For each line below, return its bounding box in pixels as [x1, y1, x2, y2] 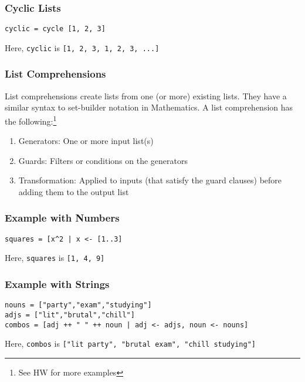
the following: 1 [5, 113, 57, 127]
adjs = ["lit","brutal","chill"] [5, 310, 135, 319]
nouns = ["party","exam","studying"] [5, 301, 152, 310]
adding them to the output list [18, 185, 129, 197]
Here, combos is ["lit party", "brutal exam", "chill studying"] [5, 337, 256, 350]
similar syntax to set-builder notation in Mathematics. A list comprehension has [5, 101, 293, 113]
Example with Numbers [5, 210, 120, 225]
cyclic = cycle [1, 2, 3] [5, 25, 106, 33]
